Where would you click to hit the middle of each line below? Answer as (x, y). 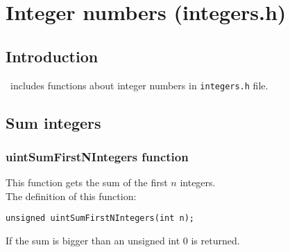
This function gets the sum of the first (87, 182)
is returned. (215, 241)
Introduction (52, 56)
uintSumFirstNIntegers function (97, 156)
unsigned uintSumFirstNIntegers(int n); (100, 218)
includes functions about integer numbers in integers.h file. (139, 85)
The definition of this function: (71, 196)
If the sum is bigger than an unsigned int (93, 241)
